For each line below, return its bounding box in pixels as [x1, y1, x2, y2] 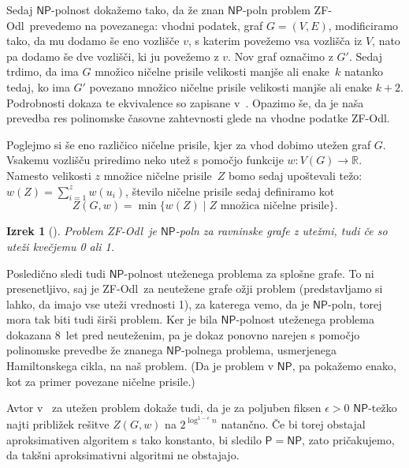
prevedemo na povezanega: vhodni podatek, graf [29, 17, 263, 33]
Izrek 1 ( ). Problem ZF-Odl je [6, 223, 157, 239]
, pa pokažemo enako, [292, 358, 396, 374]
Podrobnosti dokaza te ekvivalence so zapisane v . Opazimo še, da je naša [6, 94, 364, 110]
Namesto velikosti [6, 167, 91, 183]
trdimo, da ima [6, 63, 79, 80]
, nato [372, 32, 400, 49]
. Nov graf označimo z [228, 47, 333, 64]
